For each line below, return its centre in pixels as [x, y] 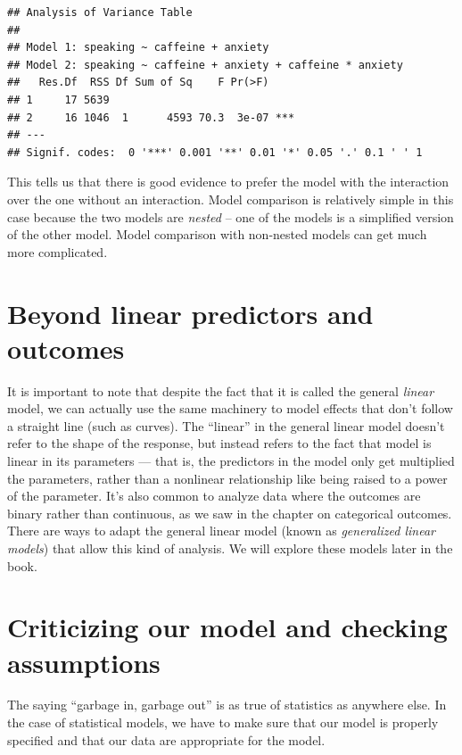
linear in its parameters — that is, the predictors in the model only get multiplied [231, 460]
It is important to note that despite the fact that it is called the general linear [221, 390]
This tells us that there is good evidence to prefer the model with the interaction [228, 182]
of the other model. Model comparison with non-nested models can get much [217, 234]
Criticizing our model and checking [227, 627]
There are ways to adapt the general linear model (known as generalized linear [221, 531]
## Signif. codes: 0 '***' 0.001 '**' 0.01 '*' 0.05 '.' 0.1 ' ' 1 [215, 152]
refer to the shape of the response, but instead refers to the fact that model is [219, 443]
